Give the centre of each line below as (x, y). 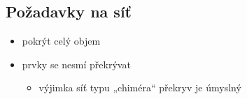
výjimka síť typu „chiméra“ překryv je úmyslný (140, 87)
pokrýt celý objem (61, 41)
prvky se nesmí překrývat (76, 64)
